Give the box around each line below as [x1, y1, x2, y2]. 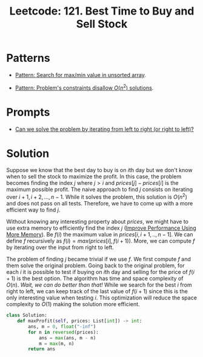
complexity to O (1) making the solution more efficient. [6, 301, 141, 308]
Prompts [6, 105, 50, 119]
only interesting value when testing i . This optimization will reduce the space [6, 294, 197, 301]
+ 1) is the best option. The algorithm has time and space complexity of [6, 275, 184, 282]
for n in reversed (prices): [28, 329, 99, 335]
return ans [28, 346, 56, 352]
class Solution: [6, 312, 47, 319]
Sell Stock [76, 17, 128, 31]
